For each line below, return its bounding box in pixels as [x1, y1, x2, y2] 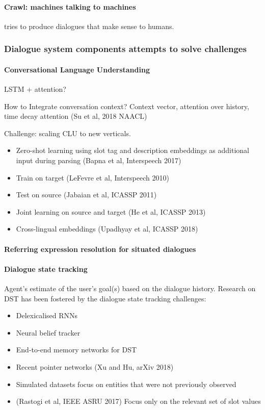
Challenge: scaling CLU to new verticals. [4, 127, 131, 138]
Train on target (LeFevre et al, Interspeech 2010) [16, 172, 169, 183]
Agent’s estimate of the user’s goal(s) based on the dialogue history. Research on [4, 283, 256, 293]
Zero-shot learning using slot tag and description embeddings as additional [16, 145, 249, 156]
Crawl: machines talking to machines [4, 1, 136, 12]
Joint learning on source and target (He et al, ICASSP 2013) [16, 206, 206, 217]
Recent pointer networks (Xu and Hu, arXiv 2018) [16, 361, 174, 372]
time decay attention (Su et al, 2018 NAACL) [4, 111, 147, 121]
